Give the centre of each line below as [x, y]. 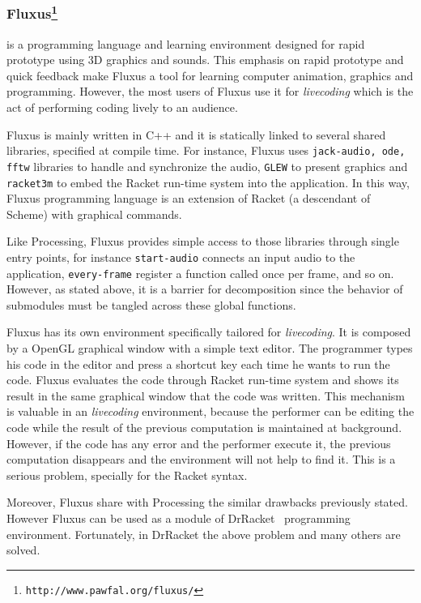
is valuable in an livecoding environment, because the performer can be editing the [210, 411]
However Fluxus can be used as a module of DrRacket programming [179, 518]
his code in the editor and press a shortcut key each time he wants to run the [198, 364]
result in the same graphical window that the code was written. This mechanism [206, 395]
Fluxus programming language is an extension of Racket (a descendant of [189, 198]
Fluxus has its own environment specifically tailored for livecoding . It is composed [209, 332]
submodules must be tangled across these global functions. [151, 304]
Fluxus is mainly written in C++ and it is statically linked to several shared [196, 134]
